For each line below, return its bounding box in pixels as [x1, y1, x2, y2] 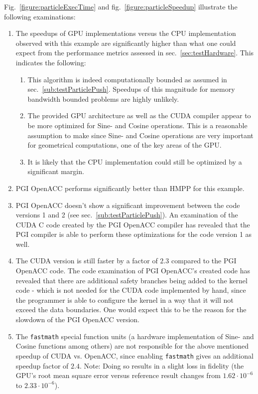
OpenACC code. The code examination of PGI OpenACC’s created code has [15, 265, 251, 276]
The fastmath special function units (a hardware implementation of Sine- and [15, 331, 254, 341]
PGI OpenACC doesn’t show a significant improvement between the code [15, 199, 240, 210]
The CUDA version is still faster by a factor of [15, 255, 158, 266]
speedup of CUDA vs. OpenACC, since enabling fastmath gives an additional [15, 350, 254, 361]
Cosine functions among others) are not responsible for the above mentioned [15, 341, 249, 351]
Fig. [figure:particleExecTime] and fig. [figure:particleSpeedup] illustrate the [4, 1, 238, 11]
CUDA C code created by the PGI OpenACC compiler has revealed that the [15, 219, 250, 229]
